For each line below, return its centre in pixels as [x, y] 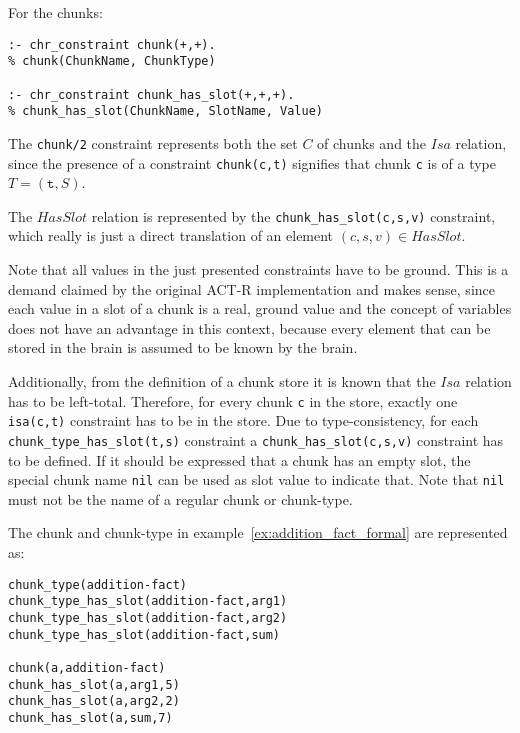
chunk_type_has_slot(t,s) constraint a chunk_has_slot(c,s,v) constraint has [256, 439]
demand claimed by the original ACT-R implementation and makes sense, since [251, 288]
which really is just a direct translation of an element [171, 235]
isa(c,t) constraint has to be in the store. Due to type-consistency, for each [243, 420]
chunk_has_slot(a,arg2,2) [94, 701]
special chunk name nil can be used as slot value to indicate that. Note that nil [256, 479]
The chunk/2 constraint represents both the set [153, 142]
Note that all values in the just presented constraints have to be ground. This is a [258, 269]
